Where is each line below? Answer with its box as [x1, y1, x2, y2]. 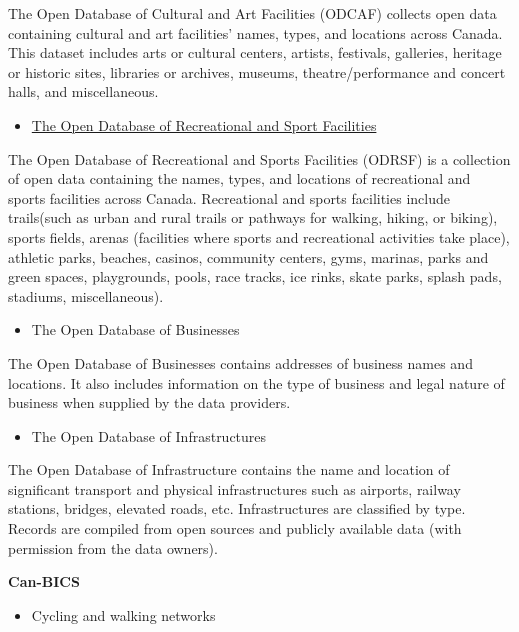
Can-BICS [8, 571, 80, 592]
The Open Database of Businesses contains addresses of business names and [8, 352, 473, 373]
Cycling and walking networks [31, 604, 216, 625]
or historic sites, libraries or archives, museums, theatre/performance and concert [8, 61, 506, 82]
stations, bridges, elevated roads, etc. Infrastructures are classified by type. [8, 498, 466, 519]
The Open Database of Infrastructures [31, 425, 267, 446]
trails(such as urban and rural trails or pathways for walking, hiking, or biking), [8, 207, 498, 228]
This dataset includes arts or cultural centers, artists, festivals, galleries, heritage [8, 42, 502, 63]
